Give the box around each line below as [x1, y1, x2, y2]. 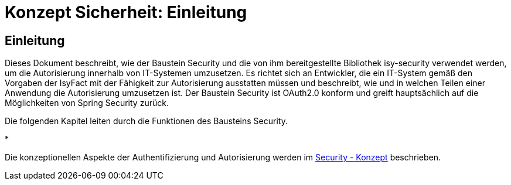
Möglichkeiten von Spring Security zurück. [5, 98, 169, 108]
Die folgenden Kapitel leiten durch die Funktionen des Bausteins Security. [5, 116, 288, 126]
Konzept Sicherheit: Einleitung [5, 2, 247, 22]
